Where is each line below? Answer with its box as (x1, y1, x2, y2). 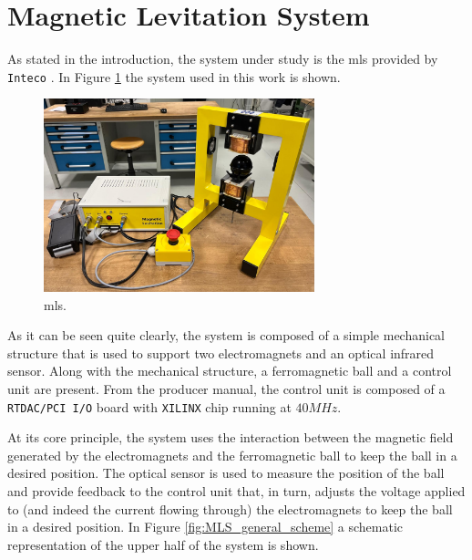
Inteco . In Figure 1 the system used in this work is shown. (7, 67, 341, 86)
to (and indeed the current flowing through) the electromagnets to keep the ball (7, 499, 453, 518)
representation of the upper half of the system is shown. (7, 534, 319, 554)
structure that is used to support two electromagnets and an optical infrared (7, 343, 435, 362)
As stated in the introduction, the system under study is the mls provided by (7, 49, 438, 68)
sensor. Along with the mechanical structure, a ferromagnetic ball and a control (7, 361, 452, 380)
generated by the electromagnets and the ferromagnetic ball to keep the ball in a (7, 445, 457, 464)
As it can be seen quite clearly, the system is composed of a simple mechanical (7, 326, 445, 345)
